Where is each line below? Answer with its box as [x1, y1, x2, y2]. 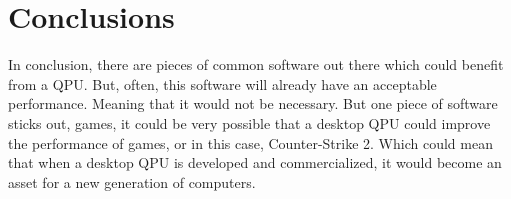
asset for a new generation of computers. [8, 171, 256, 192]
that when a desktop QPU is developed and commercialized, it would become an [8, 152, 502, 173]
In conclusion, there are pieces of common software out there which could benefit [8, 54, 504, 75]
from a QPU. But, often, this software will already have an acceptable [8, 73, 437, 94]
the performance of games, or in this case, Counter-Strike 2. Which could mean [8, 132, 493, 153]
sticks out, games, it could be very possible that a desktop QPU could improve [8, 112, 491, 133]
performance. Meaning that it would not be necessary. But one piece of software [8, 93, 498, 114]
